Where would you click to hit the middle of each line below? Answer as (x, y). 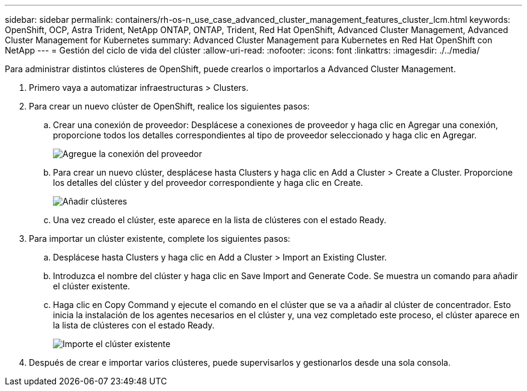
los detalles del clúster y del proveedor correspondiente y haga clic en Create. (208, 183)
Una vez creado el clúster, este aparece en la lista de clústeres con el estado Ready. (220, 220)
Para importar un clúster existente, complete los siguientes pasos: (160, 239)
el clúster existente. (92, 286)
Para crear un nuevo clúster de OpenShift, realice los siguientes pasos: (169, 106)
